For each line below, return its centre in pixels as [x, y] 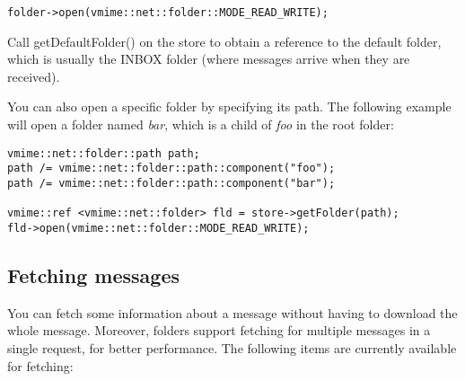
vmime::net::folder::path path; [104, 153]
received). [34, 76]
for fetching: [40, 365]
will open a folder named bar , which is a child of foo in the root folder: [201, 124]
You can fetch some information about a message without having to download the [232, 312]
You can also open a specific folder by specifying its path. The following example [229, 106]
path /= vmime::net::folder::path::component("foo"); [171, 168]
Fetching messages [94, 275]
